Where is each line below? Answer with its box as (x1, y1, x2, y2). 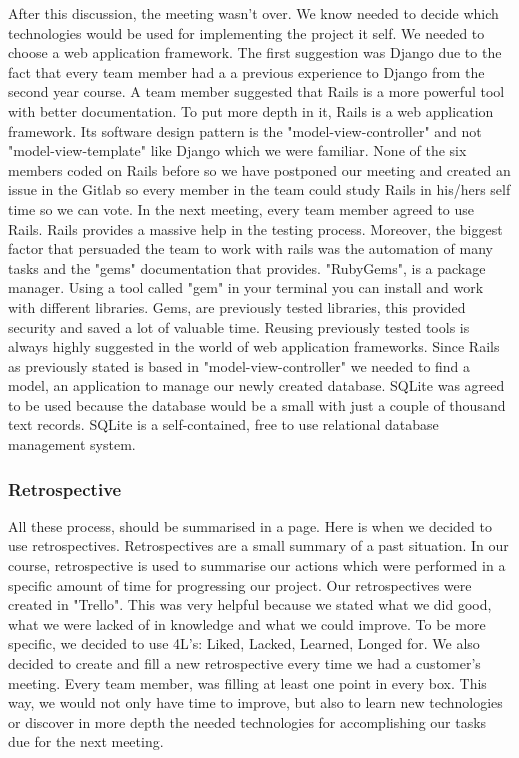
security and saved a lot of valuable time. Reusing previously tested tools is (8, 316, 470, 337)
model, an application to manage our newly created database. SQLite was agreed (8, 375, 505, 396)
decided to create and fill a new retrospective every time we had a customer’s (8, 653, 481, 674)
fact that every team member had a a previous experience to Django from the (8, 61, 485, 82)
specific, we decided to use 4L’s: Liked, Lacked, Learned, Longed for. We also (8, 633, 480, 654)
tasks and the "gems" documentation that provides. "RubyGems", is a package (8, 257, 486, 278)
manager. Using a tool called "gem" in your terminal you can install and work (8, 277, 484, 298)
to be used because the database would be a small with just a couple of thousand (8, 394, 506, 415)
